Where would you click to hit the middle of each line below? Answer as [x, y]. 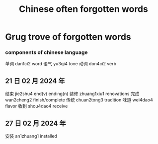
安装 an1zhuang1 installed [31, 136]
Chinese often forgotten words [83, 9]
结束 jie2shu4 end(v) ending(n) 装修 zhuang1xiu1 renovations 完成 [72, 94]
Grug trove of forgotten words [68, 37]
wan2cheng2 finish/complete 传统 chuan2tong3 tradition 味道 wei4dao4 [79, 100]
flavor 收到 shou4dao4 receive [37, 106]
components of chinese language [46, 52]
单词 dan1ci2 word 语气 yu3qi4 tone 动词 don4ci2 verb [61, 64]
